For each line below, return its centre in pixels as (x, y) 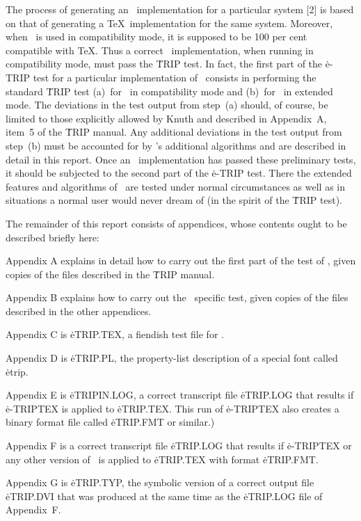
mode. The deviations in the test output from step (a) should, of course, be (167, 105)
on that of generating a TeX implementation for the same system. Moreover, (169, 23)
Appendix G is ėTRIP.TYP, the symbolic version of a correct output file (160, 482)
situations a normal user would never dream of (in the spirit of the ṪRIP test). (174, 200)
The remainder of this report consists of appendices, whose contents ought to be (176, 223)
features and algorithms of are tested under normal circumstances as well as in (176, 186)
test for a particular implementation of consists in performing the (175, 77)
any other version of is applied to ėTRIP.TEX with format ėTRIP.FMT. (162, 459)
